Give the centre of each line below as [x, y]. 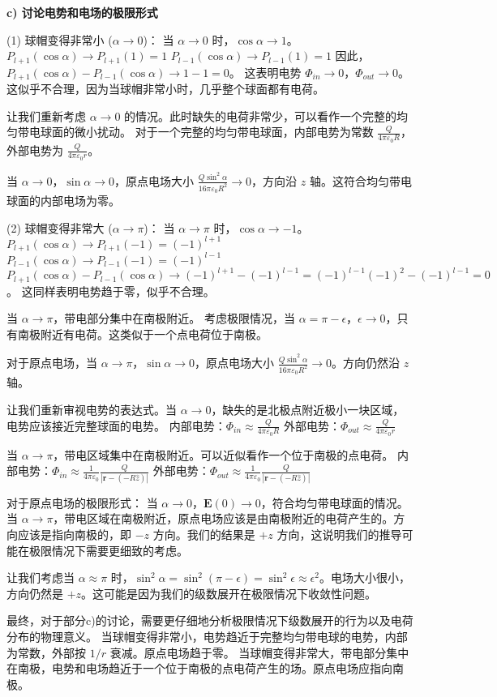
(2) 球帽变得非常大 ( [60, 227]
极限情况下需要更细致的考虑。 [108, 550]
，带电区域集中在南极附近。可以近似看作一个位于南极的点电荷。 [223, 454]
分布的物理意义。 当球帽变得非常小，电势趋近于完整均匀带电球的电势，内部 [207, 636]
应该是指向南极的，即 [74, 534]
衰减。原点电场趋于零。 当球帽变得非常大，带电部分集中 [259, 652]
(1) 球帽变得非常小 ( [60, 39]
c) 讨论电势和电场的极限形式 [82, 12]
